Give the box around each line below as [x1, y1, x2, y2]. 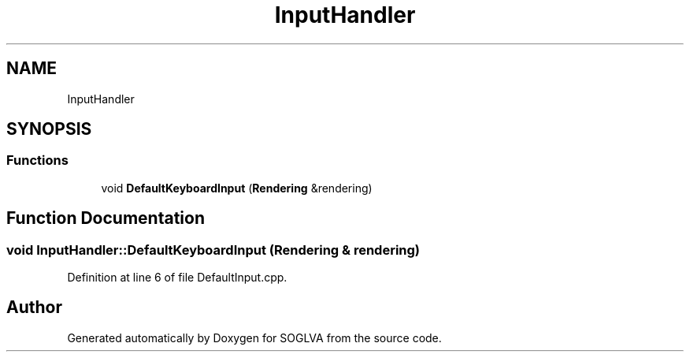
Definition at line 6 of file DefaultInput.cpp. [67, 270, 287, 285]
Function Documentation [6, 208, 205, 229]
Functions [6, 152, 69, 169]
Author [6, 297, 62, 318]
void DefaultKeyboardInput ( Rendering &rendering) [101, 181, 373, 195]
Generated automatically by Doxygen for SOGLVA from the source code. [67, 330, 442, 345]
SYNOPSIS [6, 119, 92, 140]
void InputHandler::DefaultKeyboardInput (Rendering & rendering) [6, 241, 421, 258]
